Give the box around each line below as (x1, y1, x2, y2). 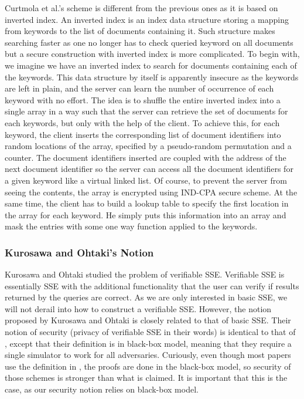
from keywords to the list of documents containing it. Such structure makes (5, 25, 275, 37)
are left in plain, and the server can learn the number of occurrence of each (5, 82, 274, 94)
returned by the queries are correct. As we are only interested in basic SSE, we (5, 291, 288, 303)
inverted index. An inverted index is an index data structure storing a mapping (5, 13, 289, 25)
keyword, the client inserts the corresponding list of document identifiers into (5, 128, 281, 140)
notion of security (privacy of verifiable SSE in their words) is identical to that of (5, 326, 296, 338)
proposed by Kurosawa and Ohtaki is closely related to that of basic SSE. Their (5, 314, 291, 326)
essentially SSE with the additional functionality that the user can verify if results (5, 279, 299, 292)
